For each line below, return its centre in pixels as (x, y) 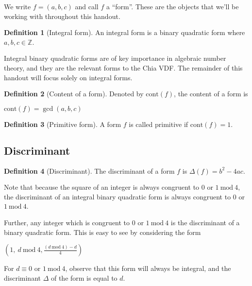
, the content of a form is (211, 94)
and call (87, 6)
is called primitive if (159, 124)
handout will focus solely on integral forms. (68, 77)
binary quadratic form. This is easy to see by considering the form (102, 232)
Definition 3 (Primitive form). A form (63, 124)
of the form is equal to (84, 277)
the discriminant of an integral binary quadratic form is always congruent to (118, 196)
